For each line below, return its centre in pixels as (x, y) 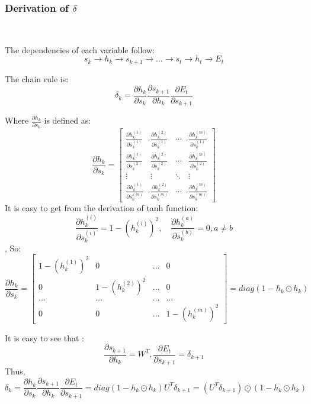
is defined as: (68, 120)
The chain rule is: (37, 78)
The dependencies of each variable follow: (80, 49)
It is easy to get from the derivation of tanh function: (102, 208)
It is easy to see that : (44, 337)
